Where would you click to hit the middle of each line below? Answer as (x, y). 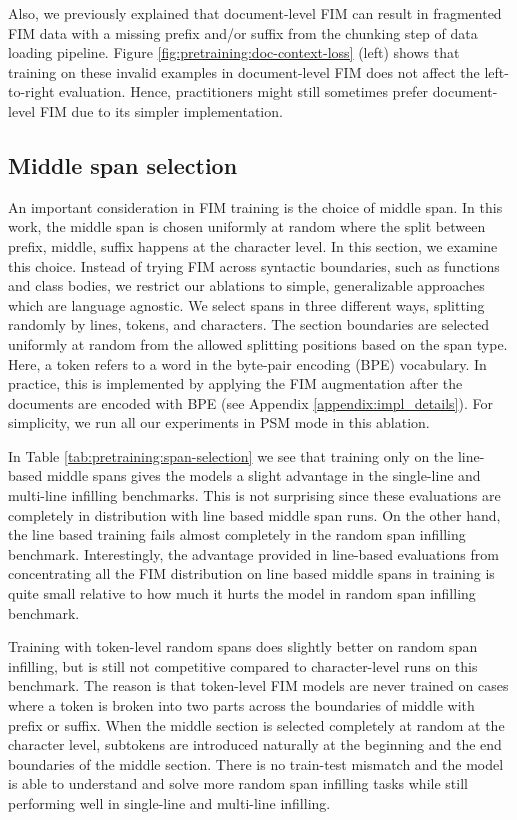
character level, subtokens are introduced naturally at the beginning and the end (255, 744)
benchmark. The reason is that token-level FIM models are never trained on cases (258, 685)
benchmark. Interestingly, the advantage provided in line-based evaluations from (253, 553)
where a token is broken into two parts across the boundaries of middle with (241, 705)
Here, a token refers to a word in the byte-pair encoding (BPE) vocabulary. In (247, 363)
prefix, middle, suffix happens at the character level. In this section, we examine (253, 245)
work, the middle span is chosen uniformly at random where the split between (247, 226)
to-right (31, 91)
